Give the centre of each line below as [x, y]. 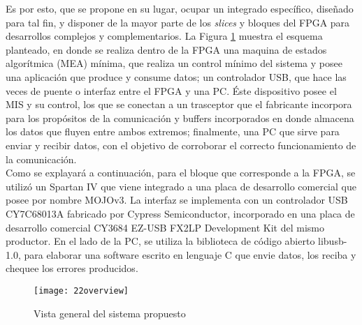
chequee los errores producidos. [72, 268]
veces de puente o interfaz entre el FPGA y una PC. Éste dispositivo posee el [171, 90]
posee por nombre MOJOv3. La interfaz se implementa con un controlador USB [177, 200]
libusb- [333, 241]
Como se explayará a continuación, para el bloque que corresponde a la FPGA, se [181, 173]
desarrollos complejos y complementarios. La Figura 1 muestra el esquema [164, 36]
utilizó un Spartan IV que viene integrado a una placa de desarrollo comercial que [181, 186]
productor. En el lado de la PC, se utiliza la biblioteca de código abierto [160, 241]
